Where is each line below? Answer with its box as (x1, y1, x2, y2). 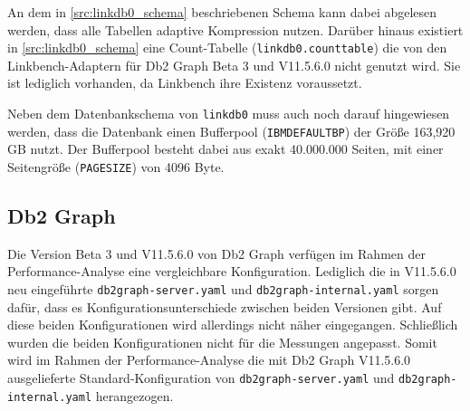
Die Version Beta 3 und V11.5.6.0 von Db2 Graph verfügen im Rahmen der (7, 244, 426, 263)
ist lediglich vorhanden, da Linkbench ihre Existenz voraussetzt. (7, 73, 362, 92)
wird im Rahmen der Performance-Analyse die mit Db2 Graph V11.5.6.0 (7, 350, 411, 369)
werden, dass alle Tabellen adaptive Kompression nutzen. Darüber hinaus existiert (7, 20, 464, 39)
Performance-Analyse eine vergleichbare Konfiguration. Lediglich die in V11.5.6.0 (7, 262, 456, 281)
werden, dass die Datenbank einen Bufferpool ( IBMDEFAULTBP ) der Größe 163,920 (7, 121, 456, 140)
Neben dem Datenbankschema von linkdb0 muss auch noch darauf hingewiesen (7, 104, 450, 123)
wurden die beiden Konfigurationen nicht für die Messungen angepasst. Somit (7, 332, 437, 351)
